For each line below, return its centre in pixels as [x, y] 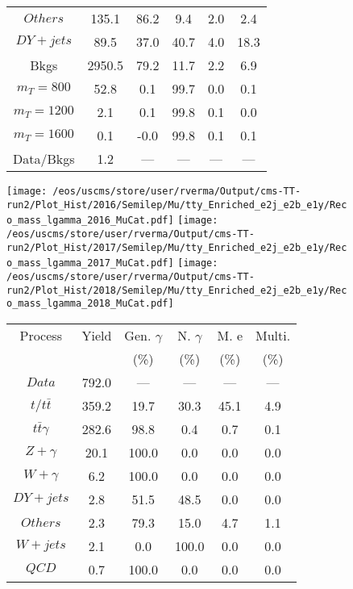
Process [41, 335]
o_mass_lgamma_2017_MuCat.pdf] [90, 263]
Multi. [273, 335]
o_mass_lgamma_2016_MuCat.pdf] [90, 221]
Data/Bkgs [44, 159]
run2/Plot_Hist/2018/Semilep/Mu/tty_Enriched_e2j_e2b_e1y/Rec [177, 290]
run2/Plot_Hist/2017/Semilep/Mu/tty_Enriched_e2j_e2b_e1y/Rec [177, 247]
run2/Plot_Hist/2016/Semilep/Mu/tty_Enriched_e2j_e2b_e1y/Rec [177, 205]
